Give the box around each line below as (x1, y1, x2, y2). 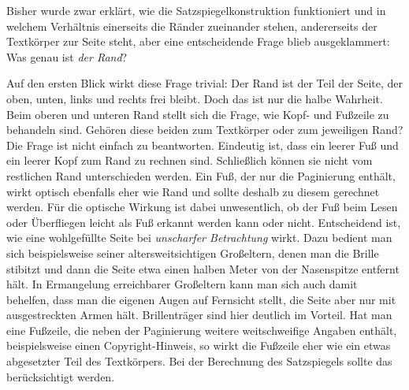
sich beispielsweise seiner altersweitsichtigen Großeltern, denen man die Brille (6, 244, 379, 261)
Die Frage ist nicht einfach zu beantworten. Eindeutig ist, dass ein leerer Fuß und (6, 136, 399, 153)
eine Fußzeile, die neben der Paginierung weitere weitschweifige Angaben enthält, (6, 321, 397, 338)
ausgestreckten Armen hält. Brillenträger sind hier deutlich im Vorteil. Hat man (6, 306, 392, 323)
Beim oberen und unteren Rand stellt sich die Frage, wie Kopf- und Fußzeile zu (6, 106, 389, 122)
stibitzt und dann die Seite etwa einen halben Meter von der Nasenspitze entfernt (6, 260, 400, 277)
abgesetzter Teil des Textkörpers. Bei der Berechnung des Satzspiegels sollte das (6, 353, 392, 370)
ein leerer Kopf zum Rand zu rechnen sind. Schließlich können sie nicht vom (6, 152, 373, 169)
